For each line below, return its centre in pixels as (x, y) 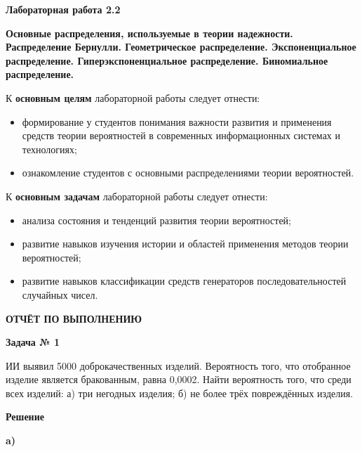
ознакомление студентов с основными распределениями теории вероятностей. (188, 173)
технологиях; (49, 149)
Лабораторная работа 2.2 (63, 9)
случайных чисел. (60, 294)
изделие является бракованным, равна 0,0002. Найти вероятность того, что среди (179, 379)
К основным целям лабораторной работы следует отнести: (133, 97)
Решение (25, 417)
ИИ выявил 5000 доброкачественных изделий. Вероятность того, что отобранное (178, 365)
